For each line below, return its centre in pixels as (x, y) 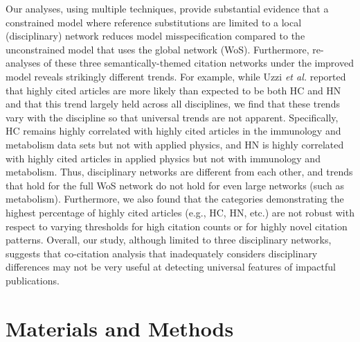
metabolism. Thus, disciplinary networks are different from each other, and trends (179, 172)
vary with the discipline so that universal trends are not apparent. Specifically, (172, 117)
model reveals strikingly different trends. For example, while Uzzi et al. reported (176, 76)
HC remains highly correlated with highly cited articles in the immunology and (173, 131)
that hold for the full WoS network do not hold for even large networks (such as (175, 185)
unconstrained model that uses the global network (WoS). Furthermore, (157, 49)
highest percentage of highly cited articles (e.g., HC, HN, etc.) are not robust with (180, 212)
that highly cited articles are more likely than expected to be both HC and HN (173, 90)
